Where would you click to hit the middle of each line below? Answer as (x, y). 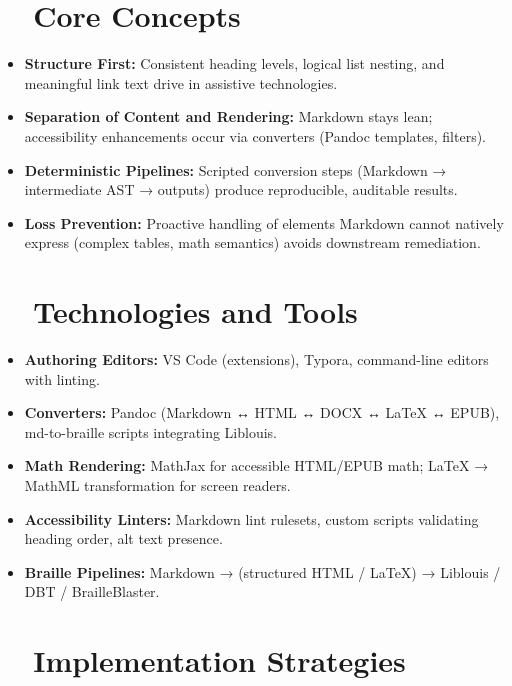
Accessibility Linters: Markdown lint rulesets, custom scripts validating (251, 518)
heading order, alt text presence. (123, 538)
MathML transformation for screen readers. (157, 484)
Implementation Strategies (219, 660)
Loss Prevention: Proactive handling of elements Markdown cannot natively (264, 222)
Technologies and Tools (195, 311)
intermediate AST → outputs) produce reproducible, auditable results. (241, 189)
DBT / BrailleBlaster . (92, 591)
